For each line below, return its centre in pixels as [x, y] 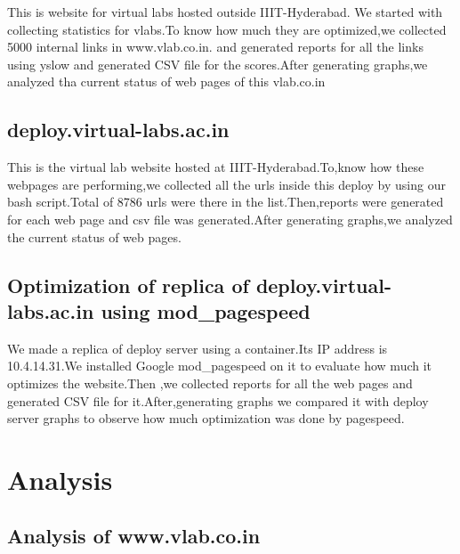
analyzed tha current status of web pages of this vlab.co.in [166, 81]
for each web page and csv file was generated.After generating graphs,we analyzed [230, 219]
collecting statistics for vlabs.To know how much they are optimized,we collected [227, 29]
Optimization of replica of [128, 285]
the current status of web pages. [94, 236]
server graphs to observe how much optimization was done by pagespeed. [206, 418]
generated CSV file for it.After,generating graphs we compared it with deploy [218, 400]
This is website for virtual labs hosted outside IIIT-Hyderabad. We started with [225, 12]
